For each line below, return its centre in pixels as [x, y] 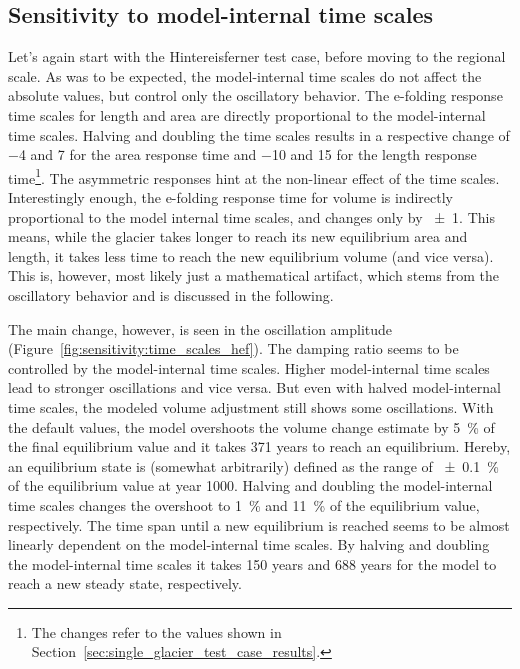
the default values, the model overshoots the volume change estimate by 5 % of [251, 426]
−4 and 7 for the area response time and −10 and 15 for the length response [242, 154]
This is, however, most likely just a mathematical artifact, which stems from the [253, 275]
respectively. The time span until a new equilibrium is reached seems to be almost [259, 524]
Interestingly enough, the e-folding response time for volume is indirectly [230, 197]
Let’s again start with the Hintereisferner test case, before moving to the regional [257, 56]
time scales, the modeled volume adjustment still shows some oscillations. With [251, 406]
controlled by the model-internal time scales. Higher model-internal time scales [249, 367]
